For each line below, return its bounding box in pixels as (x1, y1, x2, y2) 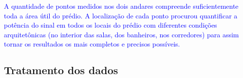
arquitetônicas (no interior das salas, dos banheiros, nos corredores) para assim (4, 29, 239, 39)
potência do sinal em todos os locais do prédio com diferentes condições (4, 20, 217, 30)
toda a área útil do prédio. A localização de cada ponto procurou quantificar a (4, 10, 238, 20)
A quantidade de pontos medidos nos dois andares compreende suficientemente (4, 1, 239, 11)
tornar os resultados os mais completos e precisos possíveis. (4, 39, 180, 49)
